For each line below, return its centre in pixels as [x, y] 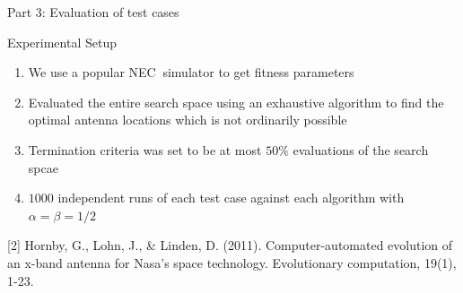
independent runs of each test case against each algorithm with [231, 198]
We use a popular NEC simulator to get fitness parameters [191, 72]
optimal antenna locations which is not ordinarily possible [188, 120]
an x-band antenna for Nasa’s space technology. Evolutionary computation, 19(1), [232, 262]
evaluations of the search [361, 149]
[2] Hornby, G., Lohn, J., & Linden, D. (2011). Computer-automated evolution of [230, 245]
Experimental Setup [62, 42]
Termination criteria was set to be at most [145, 149]
